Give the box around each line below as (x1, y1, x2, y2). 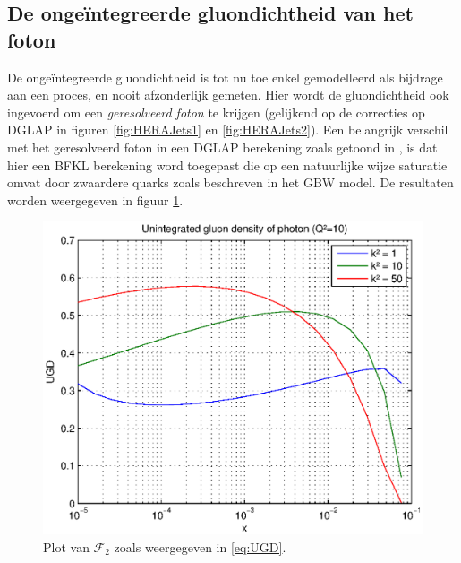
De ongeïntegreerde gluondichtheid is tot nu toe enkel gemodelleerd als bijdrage (7, 67, 443, 86)
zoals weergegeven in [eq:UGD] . (114, 537, 286, 556)
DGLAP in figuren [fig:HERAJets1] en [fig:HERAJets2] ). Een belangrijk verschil (7, 120, 448, 139)
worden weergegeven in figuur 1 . (7, 190, 184, 209)
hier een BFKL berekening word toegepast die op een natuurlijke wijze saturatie (7, 155, 448, 174)
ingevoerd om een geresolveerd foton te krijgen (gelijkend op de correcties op (7, 102, 425, 121)
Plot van (43, 537, 90, 556)
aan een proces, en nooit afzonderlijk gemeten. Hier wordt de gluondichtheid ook (7, 85, 449, 104)
